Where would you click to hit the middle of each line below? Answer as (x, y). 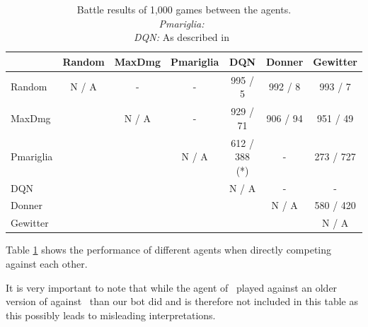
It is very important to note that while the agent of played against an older (172, 287)
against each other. (47, 263)
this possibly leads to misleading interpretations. (111, 315)
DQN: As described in (182, 37)
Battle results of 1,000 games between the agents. (184, 9)
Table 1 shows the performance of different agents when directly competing (169, 250)
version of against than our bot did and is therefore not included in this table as (182, 301)
